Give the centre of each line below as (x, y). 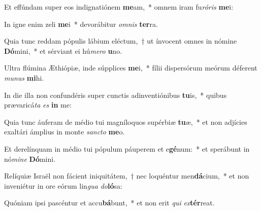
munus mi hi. (24, 77)
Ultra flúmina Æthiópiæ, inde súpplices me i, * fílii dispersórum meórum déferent (131, 68)
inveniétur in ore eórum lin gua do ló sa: (63, 185)
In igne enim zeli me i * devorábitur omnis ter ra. (81, 24)
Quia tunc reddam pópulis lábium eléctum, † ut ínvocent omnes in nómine (121, 41)
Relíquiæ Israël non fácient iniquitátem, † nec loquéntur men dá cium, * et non (127, 176)
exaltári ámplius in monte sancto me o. (64, 132)
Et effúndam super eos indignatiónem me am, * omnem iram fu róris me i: (119, 7)
